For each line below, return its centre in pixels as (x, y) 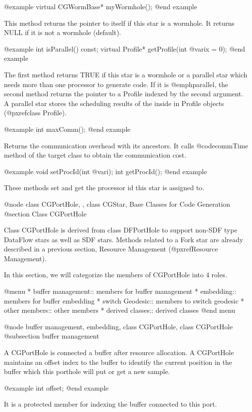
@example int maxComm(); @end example (67, 129)
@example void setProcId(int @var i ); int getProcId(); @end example (105, 171)
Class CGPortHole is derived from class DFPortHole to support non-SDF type (121, 230)
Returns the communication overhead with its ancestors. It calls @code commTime (126, 145)
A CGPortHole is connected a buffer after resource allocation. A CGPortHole (119, 352)
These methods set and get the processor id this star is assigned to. (104, 188)
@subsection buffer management (52, 336)
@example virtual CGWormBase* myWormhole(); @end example (101, 6)
